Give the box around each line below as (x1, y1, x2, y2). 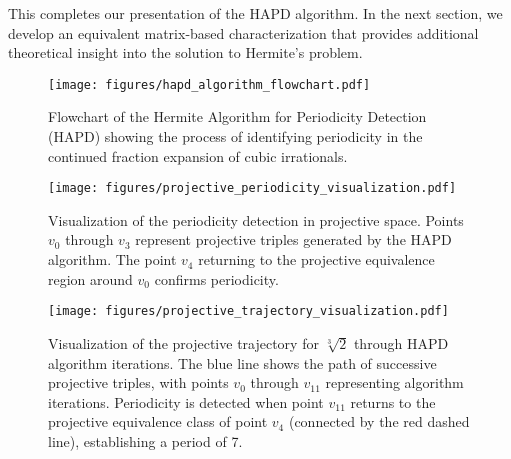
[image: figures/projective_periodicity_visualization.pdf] (48, 181, 457, 196)
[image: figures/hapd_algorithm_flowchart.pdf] (48, 77, 371, 92)
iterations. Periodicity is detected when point (48, 391, 324, 412)
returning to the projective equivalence (198, 249, 435, 270)
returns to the (350, 391, 436, 412)
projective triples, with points (48, 372, 229, 393)
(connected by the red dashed (288, 411, 470, 432)
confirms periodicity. (154, 268, 279, 289)
